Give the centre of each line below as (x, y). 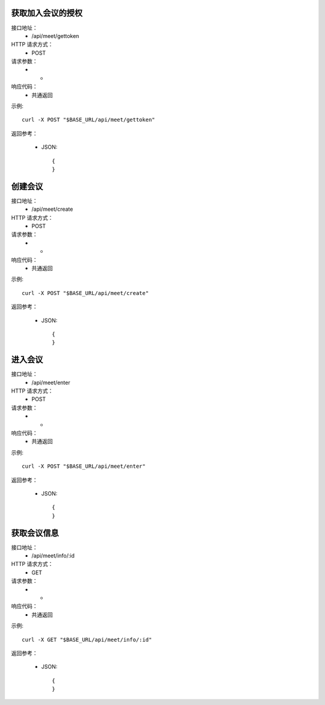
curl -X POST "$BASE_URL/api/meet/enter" (84, 466)
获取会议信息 (35, 533)
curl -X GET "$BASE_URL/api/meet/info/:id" (87, 639)
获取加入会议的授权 (47, 13)
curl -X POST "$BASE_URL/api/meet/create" (85, 293)
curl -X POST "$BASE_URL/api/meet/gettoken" (89, 120)
